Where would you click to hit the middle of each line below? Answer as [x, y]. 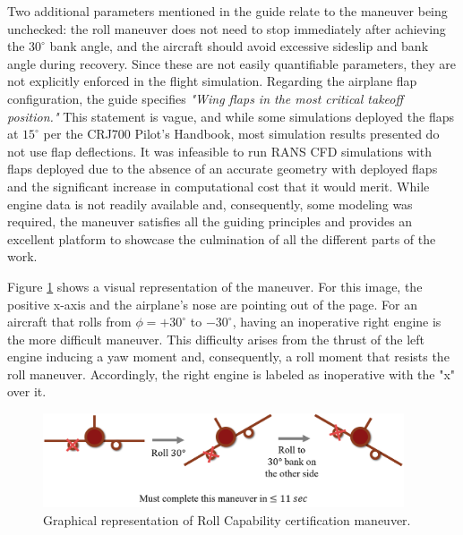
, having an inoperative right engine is [337, 322]
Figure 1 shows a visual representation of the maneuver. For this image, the [215, 286]
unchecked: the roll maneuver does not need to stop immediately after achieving [227, 28]
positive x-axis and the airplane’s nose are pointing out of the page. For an [212, 304]
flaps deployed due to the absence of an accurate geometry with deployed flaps [223, 169]
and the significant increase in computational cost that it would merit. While [219, 186]
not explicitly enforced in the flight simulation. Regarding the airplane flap [212, 81]
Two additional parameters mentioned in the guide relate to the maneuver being [227, 11]
